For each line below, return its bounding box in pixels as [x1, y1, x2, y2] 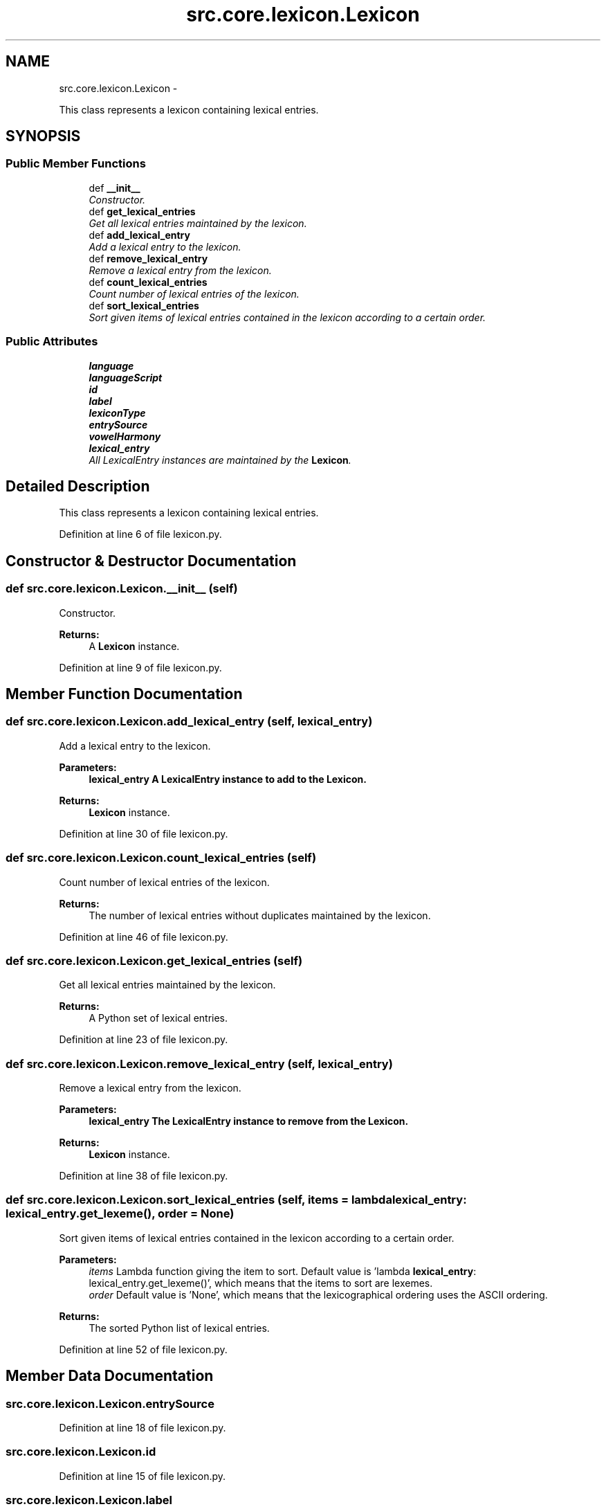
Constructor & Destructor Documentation [6, 552, 297, 570]
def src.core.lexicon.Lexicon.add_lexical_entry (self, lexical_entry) [6, 714, 373, 729]
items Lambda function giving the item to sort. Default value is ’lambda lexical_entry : [89, 1265, 477, 1277]
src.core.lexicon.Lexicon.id [6, 1445, 156, 1459]
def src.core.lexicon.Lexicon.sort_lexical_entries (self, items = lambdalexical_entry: [6, 1193, 467, 1207]
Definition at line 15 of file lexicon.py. [59, 1470, 226, 1482]
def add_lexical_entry [89, 228, 190, 241]
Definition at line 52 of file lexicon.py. [59, 1343, 228, 1355]
